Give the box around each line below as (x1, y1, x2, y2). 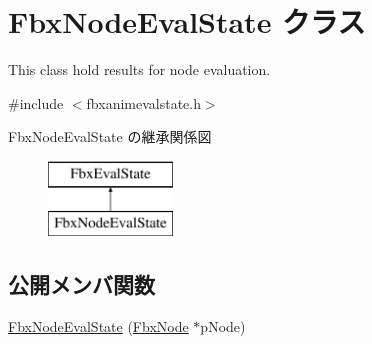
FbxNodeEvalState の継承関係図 (8, 126, 212, 147)
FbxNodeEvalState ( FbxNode (8, 316, 189, 337)
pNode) (200, 316, 246, 337)
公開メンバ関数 (8, 269, 155, 300)
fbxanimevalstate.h (86, 92, 201, 113)
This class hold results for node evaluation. (8, 59, 271, 80)
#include (8, 92, 64, 113)
